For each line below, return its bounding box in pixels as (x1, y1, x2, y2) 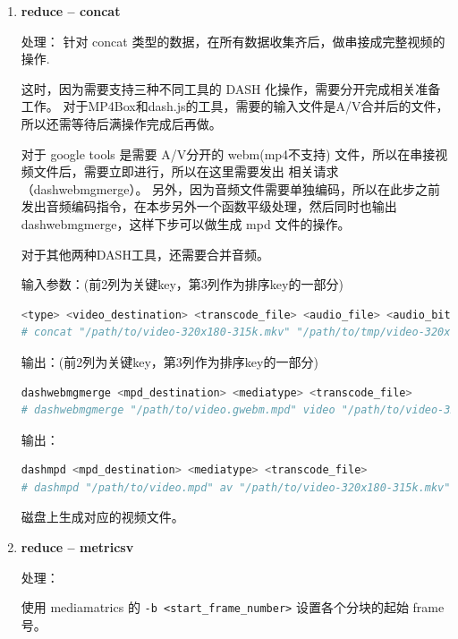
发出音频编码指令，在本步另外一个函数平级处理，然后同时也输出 (21, 197, 397, 216)
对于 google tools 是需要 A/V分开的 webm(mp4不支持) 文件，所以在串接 (21, 144, 436, 163)
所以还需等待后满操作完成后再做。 (21, 114, 222, 132)
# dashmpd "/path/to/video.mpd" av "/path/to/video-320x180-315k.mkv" (21, 481, 451, 494)
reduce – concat (21, 2, 121, 20)
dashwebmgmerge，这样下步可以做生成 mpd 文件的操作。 (21, 214, 351, 233)
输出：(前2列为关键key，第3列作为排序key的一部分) (21, 352, 318, 371)
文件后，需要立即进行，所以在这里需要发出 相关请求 (33, 162, 339, 181)
